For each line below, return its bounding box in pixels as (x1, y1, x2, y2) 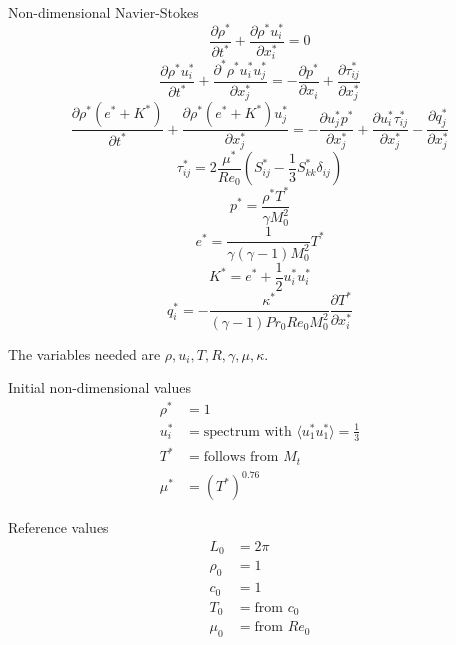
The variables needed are (8, 343, 161, 364)
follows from (203, 450, 279, 465)
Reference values (8, 517, 109, 538)
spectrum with (203, 424, 292, 439)
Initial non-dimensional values (8, 377, 191, 398)
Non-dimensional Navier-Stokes (8, 2, 199, 22)
